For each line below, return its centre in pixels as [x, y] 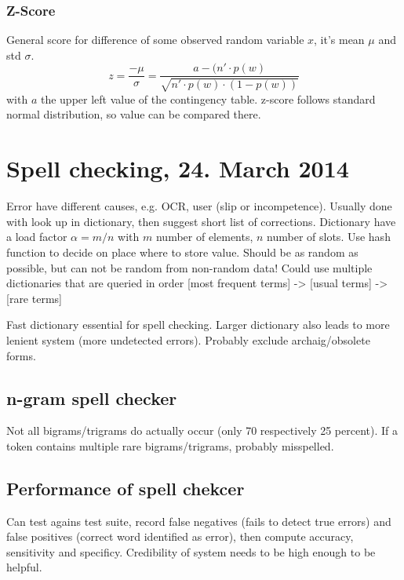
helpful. [24, 567]
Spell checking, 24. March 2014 [178, 168]
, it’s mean [339, 40]
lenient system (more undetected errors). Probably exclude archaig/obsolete [188, 339]
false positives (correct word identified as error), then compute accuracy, [180, 536]
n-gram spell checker [92, 398]
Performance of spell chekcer [126, 488]
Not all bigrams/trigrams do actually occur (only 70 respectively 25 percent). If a [202, 430]
